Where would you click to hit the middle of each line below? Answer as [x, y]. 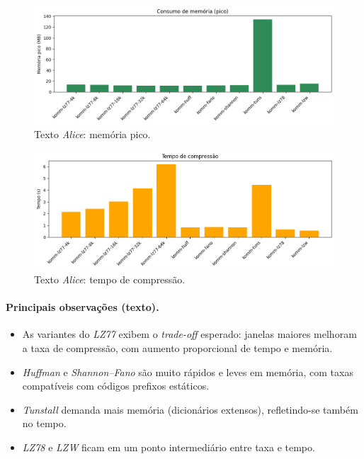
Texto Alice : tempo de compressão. [110, 279]
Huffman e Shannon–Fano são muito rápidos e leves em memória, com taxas [188, 372]
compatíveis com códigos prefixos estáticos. [116, 386]
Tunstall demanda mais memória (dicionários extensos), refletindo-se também [190, 409]
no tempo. [44, 423]
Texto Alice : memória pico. [92, 134]
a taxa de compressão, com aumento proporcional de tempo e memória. [177, 347]
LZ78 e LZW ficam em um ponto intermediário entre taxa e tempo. [169, 447]
